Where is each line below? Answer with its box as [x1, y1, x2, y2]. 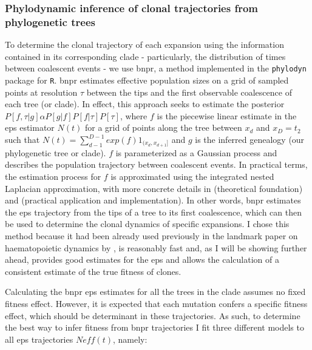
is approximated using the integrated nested [110, 170, 274, 183]
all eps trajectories [5, 332, 73, 345]
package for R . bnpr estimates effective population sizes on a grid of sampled [5, 73, 289, 86]
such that [5, 133, 40, 146]
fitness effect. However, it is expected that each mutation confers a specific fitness [5, 297, 308, 309]
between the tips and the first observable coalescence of [86, 85, 292, 98]
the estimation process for [5, 170, 101, 183]
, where [120, 109, 148, 122]
